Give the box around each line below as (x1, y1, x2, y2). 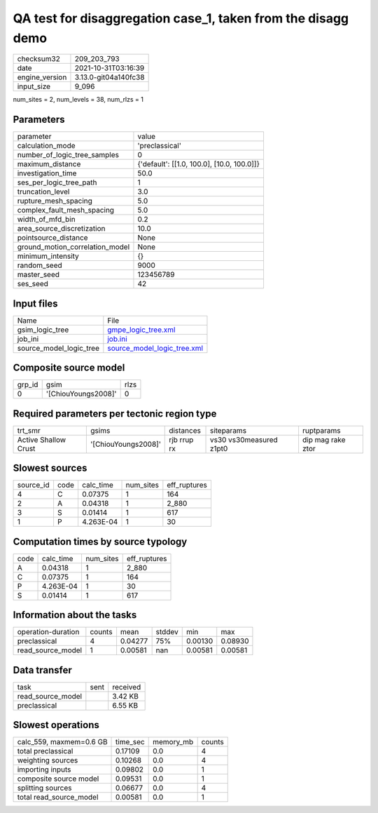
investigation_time (17, 168, 77, 178)
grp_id (17, 379, 38, 389)
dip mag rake (302, 435, 346, 445)
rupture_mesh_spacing (17, 196, 92, 206)
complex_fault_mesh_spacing (17, 206, 115, 215)
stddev (155, 627, 178, 637)
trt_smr (17, 425, 41, 435)
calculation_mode (17, 141, 76, 151)
